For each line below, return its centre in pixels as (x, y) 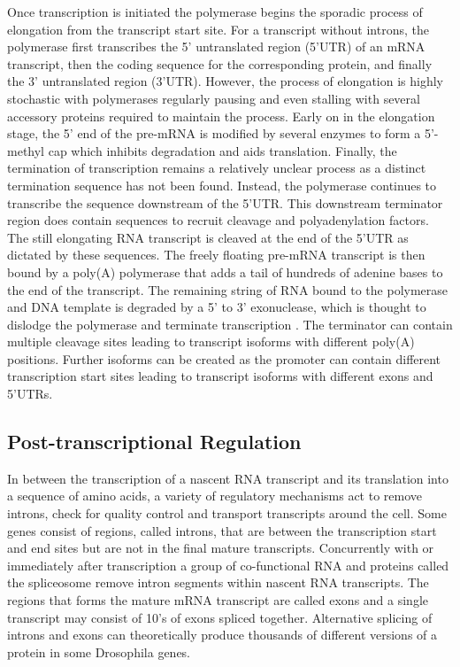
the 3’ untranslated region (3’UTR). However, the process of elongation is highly (225, 81)
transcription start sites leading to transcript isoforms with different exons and (220, 376)
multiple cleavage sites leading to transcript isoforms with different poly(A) (211, 341)
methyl (26, 150)
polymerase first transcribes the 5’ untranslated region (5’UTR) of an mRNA (216, 47)
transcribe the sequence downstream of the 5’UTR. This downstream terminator (225, 202)
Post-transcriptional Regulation (154, 442)
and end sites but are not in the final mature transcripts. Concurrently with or (221, 548)
